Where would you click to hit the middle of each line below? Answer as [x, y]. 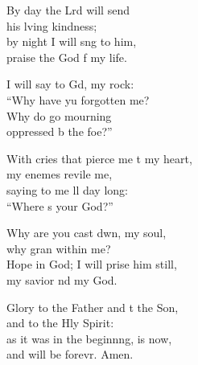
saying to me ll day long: [67, 189]
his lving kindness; [52, 25]
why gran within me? [59, 248]
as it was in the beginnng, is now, [89, 338]
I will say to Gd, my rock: [70, 84]
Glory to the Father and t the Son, [93, 307]
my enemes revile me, [60, 174]
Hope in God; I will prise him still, [92, 264]
